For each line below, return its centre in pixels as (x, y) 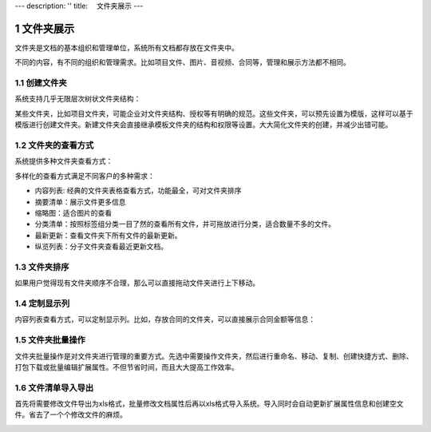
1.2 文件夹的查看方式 (54, 145)
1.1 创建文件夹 (41, 83)
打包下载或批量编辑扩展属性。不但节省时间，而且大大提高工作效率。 (127, 367)
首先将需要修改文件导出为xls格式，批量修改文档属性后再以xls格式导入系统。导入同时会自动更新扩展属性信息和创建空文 (209, 404)
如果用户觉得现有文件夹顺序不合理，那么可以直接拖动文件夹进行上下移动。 (137, 283)
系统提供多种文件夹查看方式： (64, 161)
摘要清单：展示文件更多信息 (80, 202)
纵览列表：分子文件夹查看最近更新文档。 (101, 247)
